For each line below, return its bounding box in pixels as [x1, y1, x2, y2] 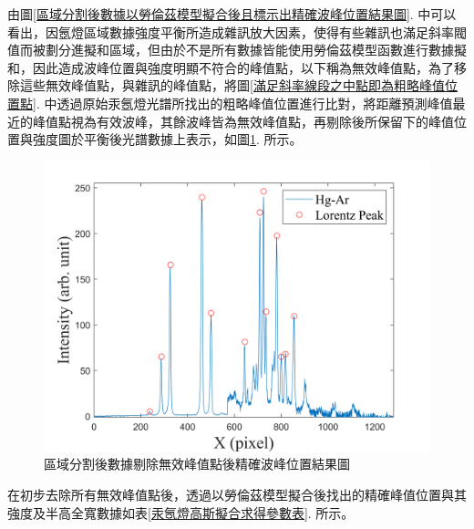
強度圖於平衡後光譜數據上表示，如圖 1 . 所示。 [32, 130, 303, 149]
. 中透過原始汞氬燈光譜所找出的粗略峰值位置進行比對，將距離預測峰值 [36, 93, 453, 112]
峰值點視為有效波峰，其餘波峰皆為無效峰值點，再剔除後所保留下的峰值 [32, 111, 454, 130]
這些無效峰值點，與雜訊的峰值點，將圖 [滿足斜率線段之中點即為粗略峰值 [19, 76, 445, 95]
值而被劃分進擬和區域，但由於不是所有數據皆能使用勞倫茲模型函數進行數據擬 [7, 40, 467, 59]
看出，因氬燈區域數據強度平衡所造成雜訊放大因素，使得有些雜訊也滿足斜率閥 [7, 22, 467, 41]
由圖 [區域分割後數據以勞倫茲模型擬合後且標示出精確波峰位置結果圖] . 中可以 [7, 5, 457, 23]
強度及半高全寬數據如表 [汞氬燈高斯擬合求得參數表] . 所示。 [7, 503, 355, 522]
